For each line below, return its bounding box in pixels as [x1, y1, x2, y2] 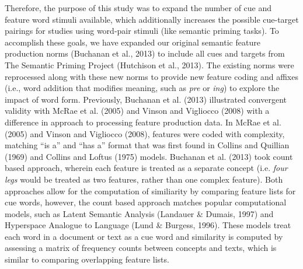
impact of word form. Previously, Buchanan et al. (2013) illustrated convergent [5, 93, 287, 105]
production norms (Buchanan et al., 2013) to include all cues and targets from [5, 47, 285, 60]
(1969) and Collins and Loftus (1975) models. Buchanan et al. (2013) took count [5, 150, 293, 162]
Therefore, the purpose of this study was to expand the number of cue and [5, 2, 272, 13]
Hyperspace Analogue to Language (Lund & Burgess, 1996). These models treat [5, 219, 291, 231]
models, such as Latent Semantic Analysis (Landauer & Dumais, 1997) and [5, 207, 274, 219]
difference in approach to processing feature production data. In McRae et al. [5, 116, 281, 128]
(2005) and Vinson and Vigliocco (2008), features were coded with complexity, [5, 127, 285, 139]
